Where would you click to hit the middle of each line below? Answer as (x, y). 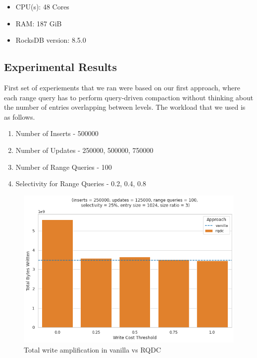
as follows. (20, 116)
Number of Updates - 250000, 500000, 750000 (84, 150)
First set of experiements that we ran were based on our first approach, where (122, 87)
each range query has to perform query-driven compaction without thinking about (129, 97)
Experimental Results (60, 67)
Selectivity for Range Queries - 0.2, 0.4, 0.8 (81, 183)
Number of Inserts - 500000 (57, 133)
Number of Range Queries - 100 (64, 167)
